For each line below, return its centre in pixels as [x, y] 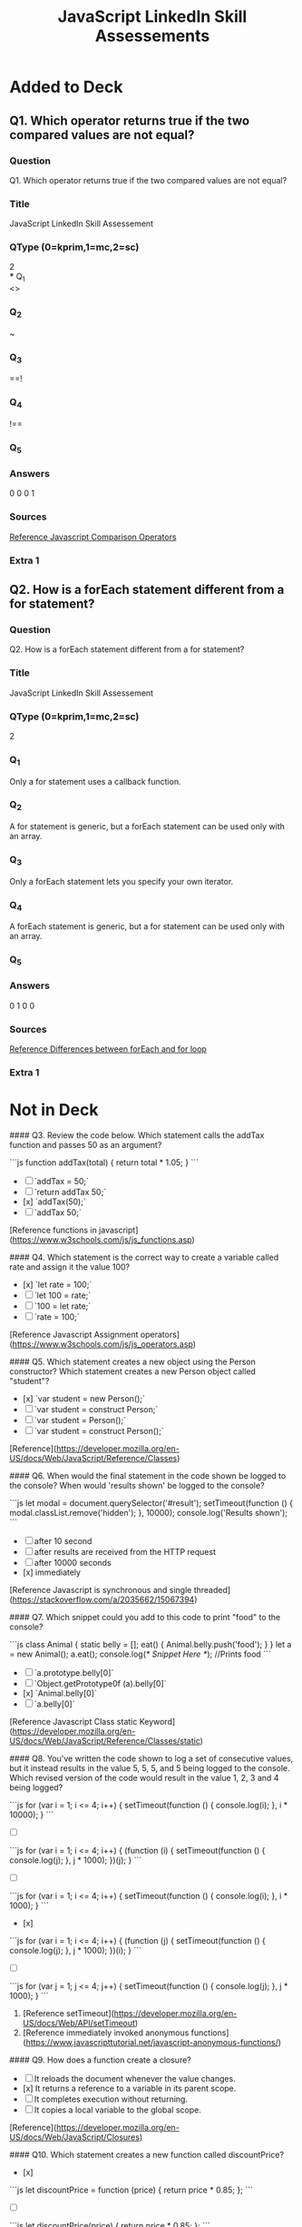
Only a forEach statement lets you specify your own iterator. [122, 881]
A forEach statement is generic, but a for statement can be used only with [147, 926]
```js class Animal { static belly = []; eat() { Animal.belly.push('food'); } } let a [151, 1644]
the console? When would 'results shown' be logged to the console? [137, 1485]
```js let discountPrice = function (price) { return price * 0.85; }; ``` [132, 2190]
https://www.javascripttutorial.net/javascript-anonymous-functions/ [152, 2043]
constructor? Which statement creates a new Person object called [133, 1371]
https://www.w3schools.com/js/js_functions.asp [102, 1239]
